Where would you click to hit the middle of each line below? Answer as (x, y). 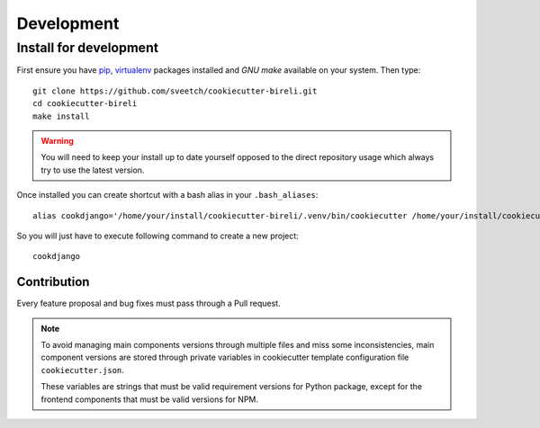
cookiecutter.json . (83, 370)
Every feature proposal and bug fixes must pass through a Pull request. (148, 303)
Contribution (53, 282)
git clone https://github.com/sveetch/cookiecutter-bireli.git (175, 91)
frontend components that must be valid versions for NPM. (150, 399)
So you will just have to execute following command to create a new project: (157, 236)
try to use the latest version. (93, 170)
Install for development (88, 48)
